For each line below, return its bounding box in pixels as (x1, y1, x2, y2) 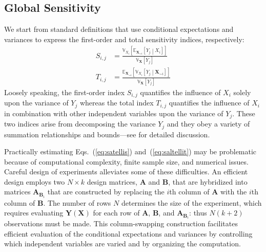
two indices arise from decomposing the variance (4, 118, 156, 129)
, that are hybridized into (168, 176, 248, 187)
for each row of (93, 207, 140, 218)
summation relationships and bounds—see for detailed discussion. (4, 129, 210, 139)
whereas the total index (79, 97, 154, 108)
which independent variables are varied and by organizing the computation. (4, 238, 241, 249)
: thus (189, 207, 207, 218)
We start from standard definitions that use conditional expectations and (4, 24, 234, 34)
